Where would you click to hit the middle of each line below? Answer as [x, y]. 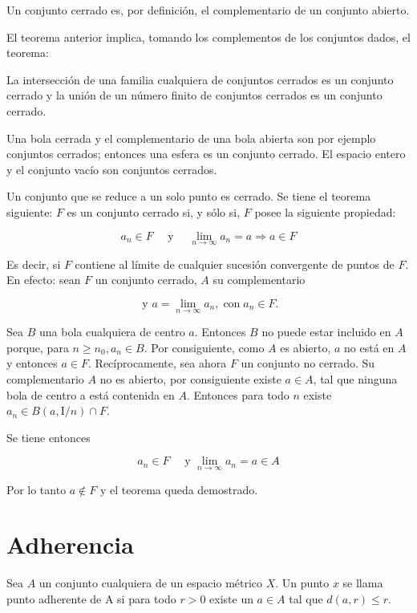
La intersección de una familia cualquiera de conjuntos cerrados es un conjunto [200, 79]
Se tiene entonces [49, 437]
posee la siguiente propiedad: [325, 211]
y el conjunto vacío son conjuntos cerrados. [112, 169]
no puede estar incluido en [326, 332]
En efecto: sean [44, 280]
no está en [369, 347]
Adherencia [70, 544]
